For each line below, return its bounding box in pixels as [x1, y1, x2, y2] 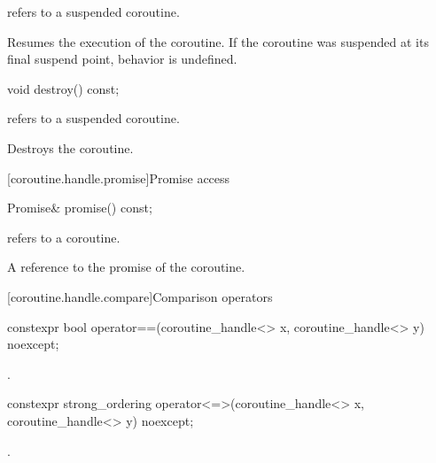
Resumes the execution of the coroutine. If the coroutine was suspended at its [7, 32, 429, 50]
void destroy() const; [7, 79, 120, 97]
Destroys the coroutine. [7, 138, 134, 157]
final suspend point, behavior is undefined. [7, 50, 237, 68]
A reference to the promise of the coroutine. [7, 258, 245, 276]
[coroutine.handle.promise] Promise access [7, 168, 230, 187]
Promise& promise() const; [7, 198, 152, 217]
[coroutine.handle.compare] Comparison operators [7, 287, 273, 305]
